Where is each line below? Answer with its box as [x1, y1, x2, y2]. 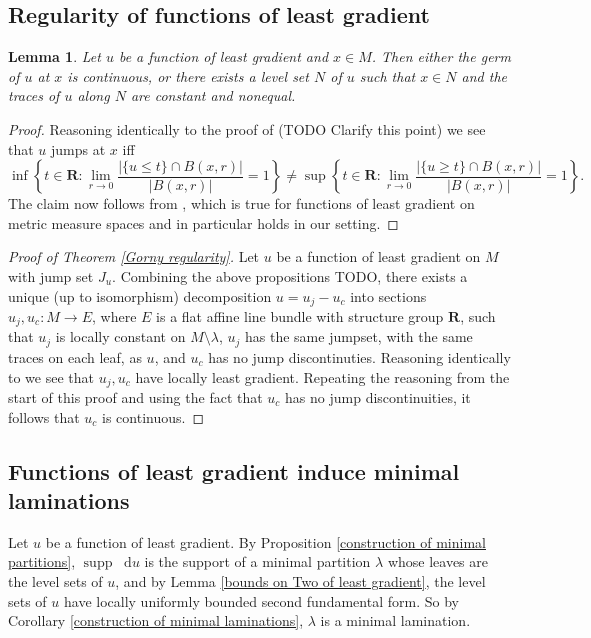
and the [461, 65, 508, 86]
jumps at [51, 138, 106, 159]
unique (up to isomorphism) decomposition [8, 285, 272, 306]
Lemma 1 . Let [8, 46, 101, 67]
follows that [8, 406, 80, 427]
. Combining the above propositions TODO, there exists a [112, 265, 468, 286]
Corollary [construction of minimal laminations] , [8, 610, 304, 631]
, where [92, 306, 137, 326]
